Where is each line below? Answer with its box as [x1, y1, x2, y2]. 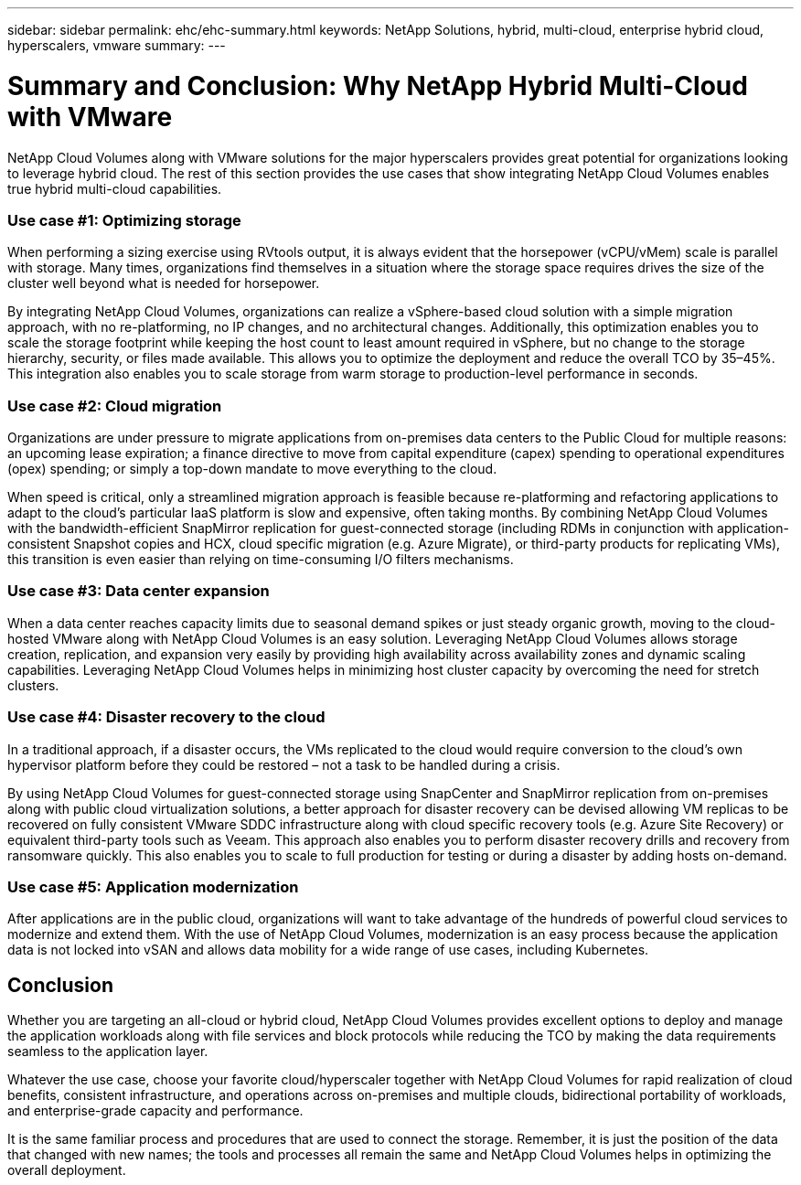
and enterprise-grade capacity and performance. [7, 1103, 304, 1119]
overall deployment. [7, 1162, 126, 1179]
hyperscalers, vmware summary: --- [7, 37, 226, 53]
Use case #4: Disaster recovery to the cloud [7, 708, 326, 727]
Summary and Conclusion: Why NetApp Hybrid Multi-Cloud [7, 69, 748, 101]
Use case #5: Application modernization [7, 877, 299, 896]
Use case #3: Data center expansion [7, 582, 270, 601]
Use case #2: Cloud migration [7, 396, 222, 415]
